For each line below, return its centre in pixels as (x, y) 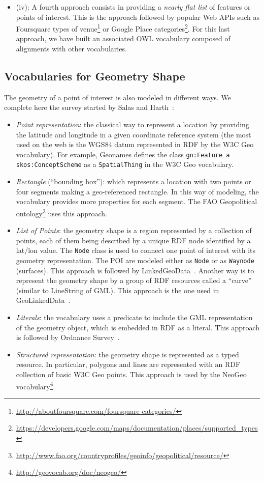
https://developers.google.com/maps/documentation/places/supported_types (137, 428)
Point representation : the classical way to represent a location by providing (133, 124)
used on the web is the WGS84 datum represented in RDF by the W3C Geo (135, 144)
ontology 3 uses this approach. (61, 212)
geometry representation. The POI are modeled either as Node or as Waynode (135, 260)
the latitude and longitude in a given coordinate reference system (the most (134, 134)
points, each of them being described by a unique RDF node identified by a (133, 240)
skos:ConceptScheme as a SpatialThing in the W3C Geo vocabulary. (125, 164)
